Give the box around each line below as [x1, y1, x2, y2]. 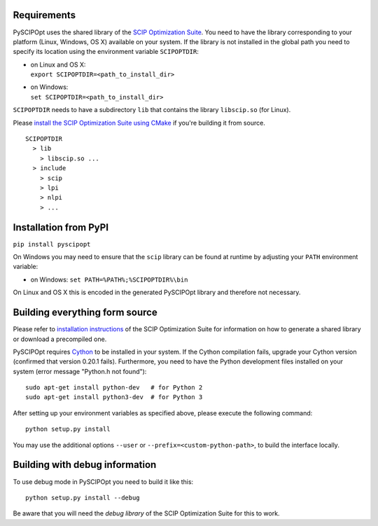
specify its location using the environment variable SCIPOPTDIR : [13, 48, 199, 56]
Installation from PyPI [13, 221, 108, 233]
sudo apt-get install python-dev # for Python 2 [25, 384, 203, 392]
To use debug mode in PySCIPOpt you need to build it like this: [13, 477, 194, 486]
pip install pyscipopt [13, 240, 91, 248]
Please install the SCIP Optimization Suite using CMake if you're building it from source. [13, 118, 265, 127]
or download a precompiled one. [13, 335, 107, 343]
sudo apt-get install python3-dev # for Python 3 [25, 393, 203, 401]
